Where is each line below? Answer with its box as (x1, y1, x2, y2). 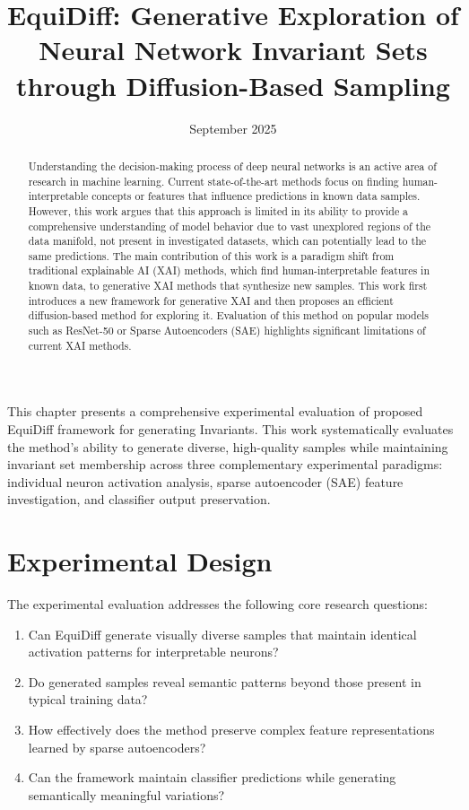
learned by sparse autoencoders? (28, 737, 206, 756)
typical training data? (28, 690, 148, 709)
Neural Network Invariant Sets (39, 31, 428, 68)
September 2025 (189, 118, 277, 137)
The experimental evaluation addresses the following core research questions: (7, 595, 428, 614)
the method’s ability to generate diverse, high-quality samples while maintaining (7, 437, 448, 456)
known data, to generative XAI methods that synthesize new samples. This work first (28, 278, 428, 293)
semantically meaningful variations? (28, 785, 225, 804)
